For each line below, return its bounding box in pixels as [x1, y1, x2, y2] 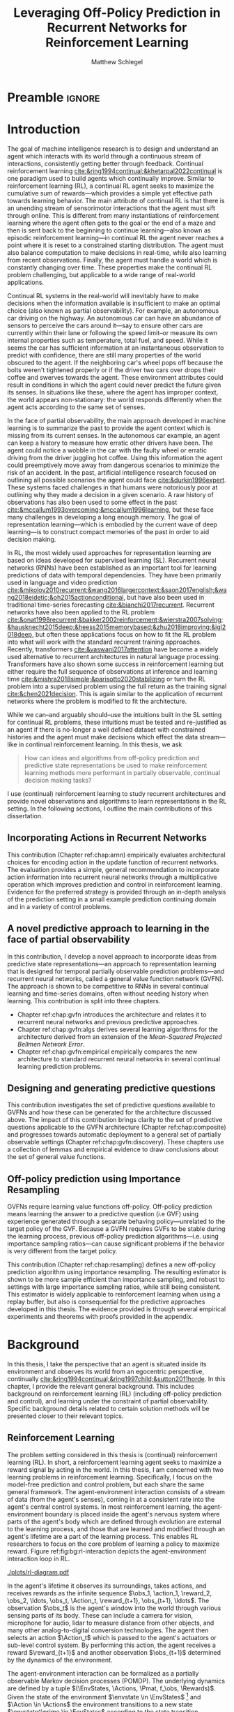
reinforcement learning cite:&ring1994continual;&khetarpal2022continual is [7, 166, 223, 175]
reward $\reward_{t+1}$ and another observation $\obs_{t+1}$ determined [7, 1648, 221, 1656]
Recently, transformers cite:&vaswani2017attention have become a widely [7, 644, 219, 654]
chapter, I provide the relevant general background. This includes [7, 1382, 195, 1391]
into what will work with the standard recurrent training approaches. [7, 637, 202, 646]
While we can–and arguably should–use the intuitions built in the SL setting [7, 710, 222, 718]
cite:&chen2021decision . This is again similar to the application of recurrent [7, 689, 224, 698]
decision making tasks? [24, 776, 92, 784]
